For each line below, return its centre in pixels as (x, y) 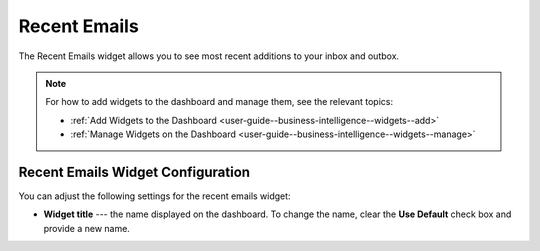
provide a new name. (86, 228)
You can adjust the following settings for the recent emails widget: (154, 196)
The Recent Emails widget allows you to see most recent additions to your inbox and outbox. (209, 56)
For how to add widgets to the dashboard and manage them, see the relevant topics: (219, 102)
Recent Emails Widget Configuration (134, 171)
